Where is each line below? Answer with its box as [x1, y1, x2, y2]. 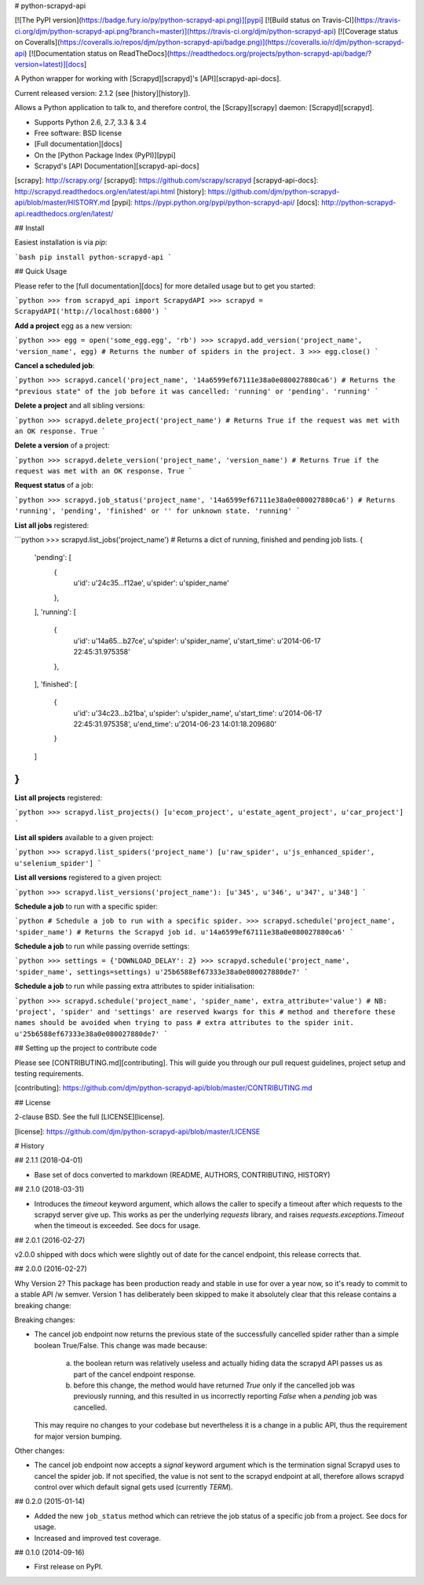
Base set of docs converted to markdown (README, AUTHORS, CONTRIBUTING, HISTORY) [34, 1170, 331, 1179]
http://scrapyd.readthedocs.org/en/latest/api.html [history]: [14, 186, 207, 196]
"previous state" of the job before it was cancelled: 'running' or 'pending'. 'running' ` [14, 386, 379, 396]
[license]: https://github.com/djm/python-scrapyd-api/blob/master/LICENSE [14, 1126, 261, 1136]
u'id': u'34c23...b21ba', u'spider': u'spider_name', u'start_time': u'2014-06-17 [73, 708, 322, 717]
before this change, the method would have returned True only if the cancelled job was [73, 1380, 355, 1390]
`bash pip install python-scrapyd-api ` [14, 252, 173, 261]
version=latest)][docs [14, 59, 85, 68]
